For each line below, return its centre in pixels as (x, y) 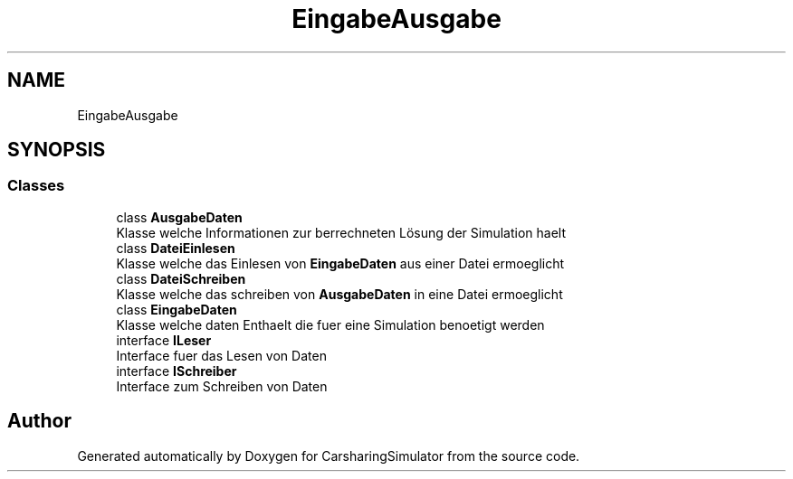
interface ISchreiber (177, 371)
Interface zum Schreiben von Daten (222, 386)
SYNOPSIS (57, 150)
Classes (36, 186)
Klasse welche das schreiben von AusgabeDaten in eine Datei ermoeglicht (339, 294)
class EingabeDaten (177, 309)
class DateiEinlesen (176, 248)
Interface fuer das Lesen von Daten (221, 355)
